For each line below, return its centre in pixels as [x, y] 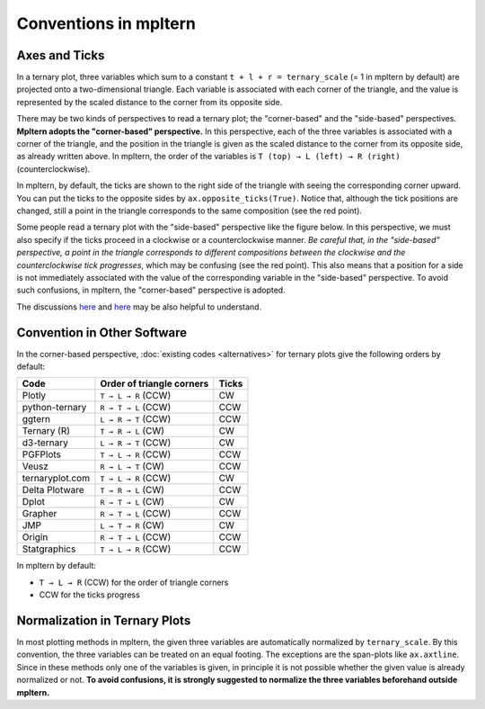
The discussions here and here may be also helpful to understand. [139, 307]
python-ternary [54, 408]
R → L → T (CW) [132, 466]
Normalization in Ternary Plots [104, 620]
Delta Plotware [53, 490]
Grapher [40, 514]
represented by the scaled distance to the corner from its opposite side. [150, 102]
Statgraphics [49, 549]
